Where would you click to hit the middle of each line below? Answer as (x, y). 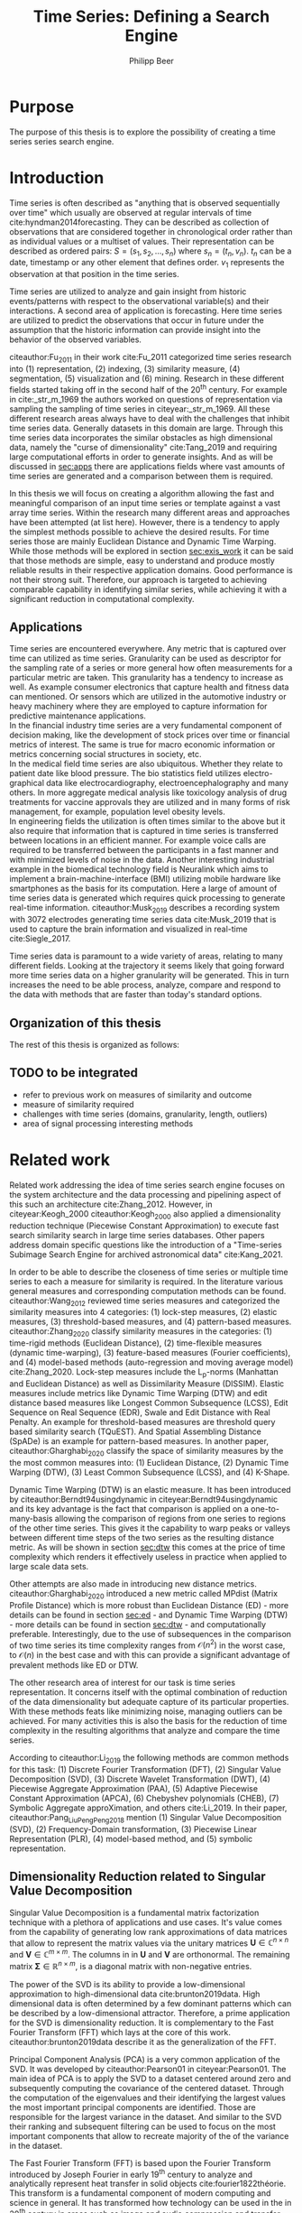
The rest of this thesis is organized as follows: (95, 1045)
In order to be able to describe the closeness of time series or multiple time (149, 1272)
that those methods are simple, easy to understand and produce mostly (142, 560)
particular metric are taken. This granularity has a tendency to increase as (146, 678)
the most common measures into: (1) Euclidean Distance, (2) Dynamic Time (149, 1462)
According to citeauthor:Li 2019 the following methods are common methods (149, 1759)
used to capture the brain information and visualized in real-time (128, 929)
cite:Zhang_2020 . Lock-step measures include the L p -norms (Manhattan (144, 1373)
